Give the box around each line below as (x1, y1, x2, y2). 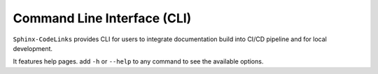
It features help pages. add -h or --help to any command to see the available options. (13, 57, 264, 66)
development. (13, 44, 52, 52)
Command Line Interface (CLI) (13, 10, 192, 26)
